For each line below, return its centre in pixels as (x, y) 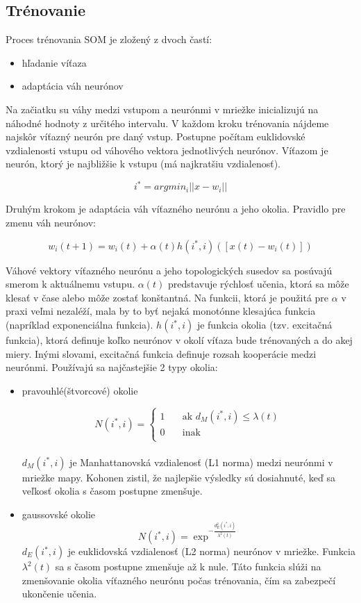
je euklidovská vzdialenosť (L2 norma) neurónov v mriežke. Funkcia (211, 551)
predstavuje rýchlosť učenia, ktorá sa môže (258, 284)
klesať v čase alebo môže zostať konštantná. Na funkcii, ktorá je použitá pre (167, 297)
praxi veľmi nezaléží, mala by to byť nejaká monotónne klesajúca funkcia (161, 311)
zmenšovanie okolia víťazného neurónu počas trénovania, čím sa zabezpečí (179, 580)
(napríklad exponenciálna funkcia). (79, 325)
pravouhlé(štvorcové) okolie (80, 390)
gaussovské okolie (59, 514)
